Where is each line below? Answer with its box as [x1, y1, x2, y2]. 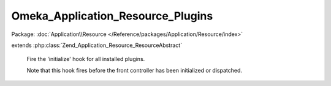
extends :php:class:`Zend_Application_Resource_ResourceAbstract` [11, 41, 183, 49]
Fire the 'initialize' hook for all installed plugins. [26, 56, 145, 63]
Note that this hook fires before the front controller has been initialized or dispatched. [26, 66, 242, 74]
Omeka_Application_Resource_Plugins [11, 9, 213, 23]
